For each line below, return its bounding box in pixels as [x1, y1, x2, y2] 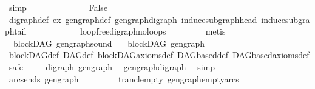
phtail [5, 25, 27, 38]
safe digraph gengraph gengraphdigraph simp [8, 60, 215, 73]
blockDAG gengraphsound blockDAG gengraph [13, 36, 205, 49]
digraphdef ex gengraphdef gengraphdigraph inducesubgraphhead [8, 13, 257, 25]
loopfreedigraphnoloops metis [80, 25, 226, 38]
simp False [8, 1, 108, 13]
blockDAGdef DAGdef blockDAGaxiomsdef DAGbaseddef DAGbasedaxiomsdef [8, 48, 310, 61]
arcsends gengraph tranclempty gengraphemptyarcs [8, 72, 239, 85]
